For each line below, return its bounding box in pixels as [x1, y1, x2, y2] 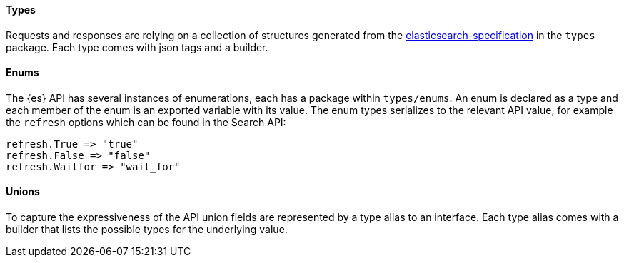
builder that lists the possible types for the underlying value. [6, 223, 288, 236]
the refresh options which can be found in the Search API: [6, 115, 286, 128]
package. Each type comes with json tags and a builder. [6, 41, 268, 53]
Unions [6, 185, 40, 198]
